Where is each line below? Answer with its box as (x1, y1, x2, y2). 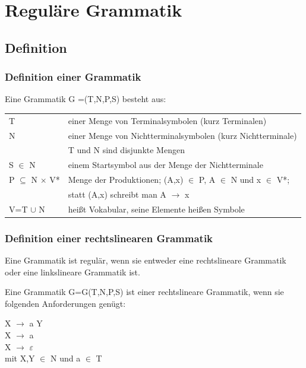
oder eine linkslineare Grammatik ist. (5, 265, 140, 278)
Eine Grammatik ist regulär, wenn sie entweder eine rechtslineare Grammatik (5, 254, 286, 267)
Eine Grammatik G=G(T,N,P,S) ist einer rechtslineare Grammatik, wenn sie (5, 285, 284, 298)
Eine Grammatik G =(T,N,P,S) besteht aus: (5, 93, 166, 105)
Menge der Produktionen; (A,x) (68, 173, 184, 186)
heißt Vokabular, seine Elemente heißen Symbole (68, 202, 245, 215)
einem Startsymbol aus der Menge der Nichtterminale (68, 158, 263, 171)
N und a (50, 352, 81, 364)
